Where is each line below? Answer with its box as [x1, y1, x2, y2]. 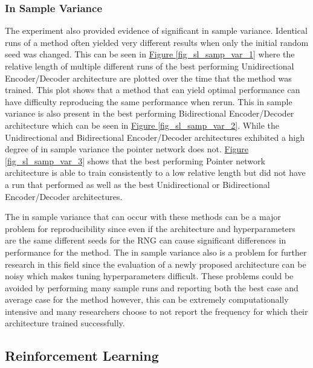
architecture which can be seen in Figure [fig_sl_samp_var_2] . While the [5, 118, 280, 131]
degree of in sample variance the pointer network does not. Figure [5, 143, 249, 155]
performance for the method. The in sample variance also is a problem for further [5, 245, 307, 258]
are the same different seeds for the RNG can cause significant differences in [5, 234, 286, 247]
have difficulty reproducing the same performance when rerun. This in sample [5, 95, 292, 108]
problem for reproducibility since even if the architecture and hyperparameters [5, 222, 295, 234]
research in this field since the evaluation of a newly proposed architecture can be [5, 257, 306, 270]
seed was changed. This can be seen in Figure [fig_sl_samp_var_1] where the [5, 48, 295, 60]
